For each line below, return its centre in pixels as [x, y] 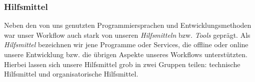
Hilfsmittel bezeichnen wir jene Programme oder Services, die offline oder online [126, 44]
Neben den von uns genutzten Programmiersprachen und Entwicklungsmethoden [128, 25]
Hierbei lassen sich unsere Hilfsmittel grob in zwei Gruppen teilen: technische [122, 64]
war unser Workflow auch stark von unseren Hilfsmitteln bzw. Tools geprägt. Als [127, 35]
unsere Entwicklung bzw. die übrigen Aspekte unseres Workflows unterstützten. [126, 54]
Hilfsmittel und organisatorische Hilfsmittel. [71, 74]
